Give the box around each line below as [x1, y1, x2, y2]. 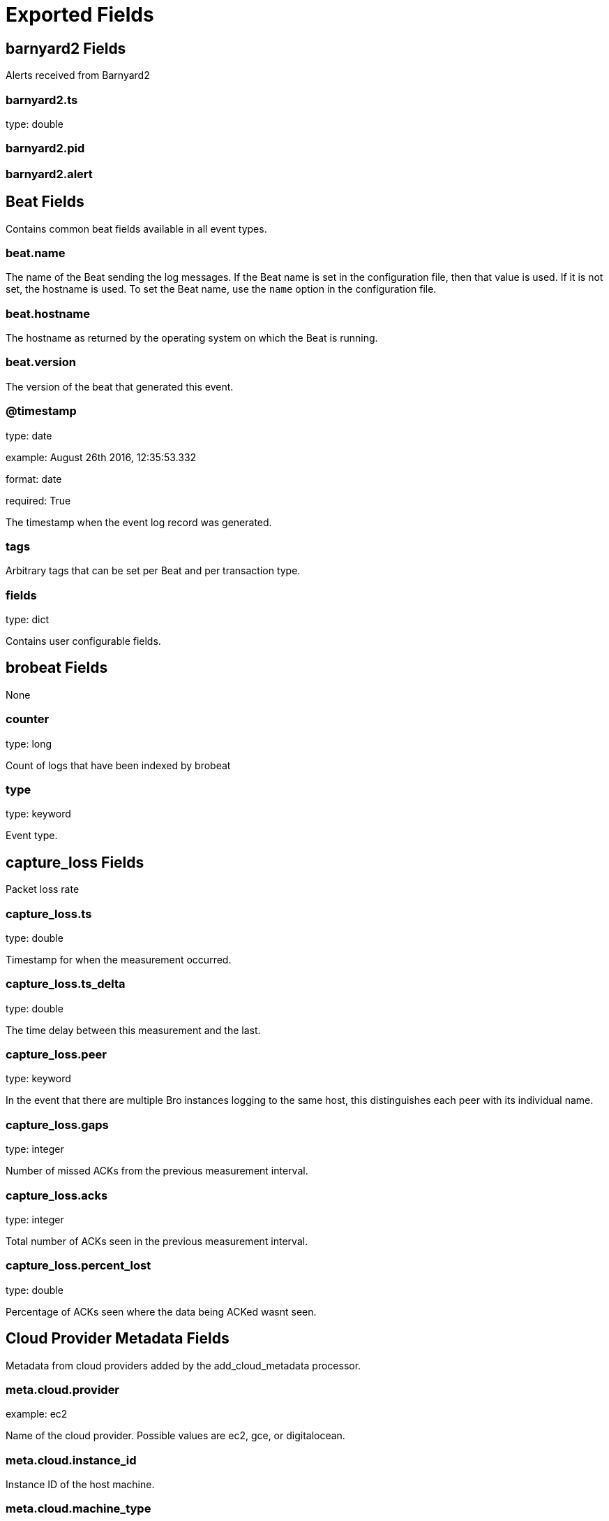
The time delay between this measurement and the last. [6, 1024, 261, 1036]
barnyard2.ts [6, 92, 78, 107]
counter [6, 712, 50, 727]
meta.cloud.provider [6, 1382, 120, 1397]
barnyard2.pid [6, 141, 85, 156]
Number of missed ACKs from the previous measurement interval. [6, 1165, 308, 1177]
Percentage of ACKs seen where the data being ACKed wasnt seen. [6, 1305, 317, 1318]
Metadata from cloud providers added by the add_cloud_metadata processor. [6, 1359, 361, 1371]
